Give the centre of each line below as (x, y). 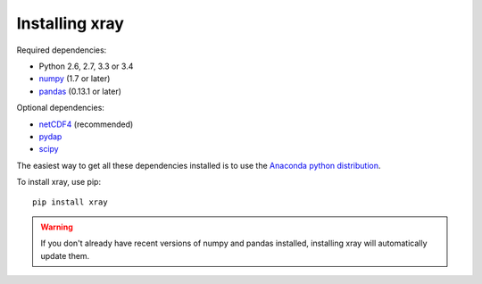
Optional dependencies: (60, 108)
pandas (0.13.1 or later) (80, 91)
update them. (65, 255)
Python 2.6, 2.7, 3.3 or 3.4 (86, 66)
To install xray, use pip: (59, 182)
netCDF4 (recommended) (86, 124)
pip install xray (70, 202)
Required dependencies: (62, 50)
